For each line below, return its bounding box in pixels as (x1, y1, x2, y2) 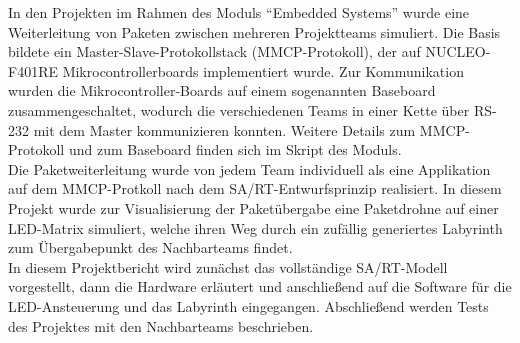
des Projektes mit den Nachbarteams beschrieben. (8, 315, 314, 336)
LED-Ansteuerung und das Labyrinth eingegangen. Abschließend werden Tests (8, 295, 489, 316)
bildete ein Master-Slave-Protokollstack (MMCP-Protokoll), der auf (8, 41, 421, 62)
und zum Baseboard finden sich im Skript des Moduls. (68, 139, 402, 160)
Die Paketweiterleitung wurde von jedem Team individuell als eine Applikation (8, 158, 491, 179)
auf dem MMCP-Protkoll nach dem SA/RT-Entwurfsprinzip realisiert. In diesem (8, 178, 502, 199)
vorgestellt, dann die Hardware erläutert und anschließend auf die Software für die (8, 276, 512, 297)
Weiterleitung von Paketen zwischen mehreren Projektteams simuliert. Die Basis (8, 21, 501, 42)
